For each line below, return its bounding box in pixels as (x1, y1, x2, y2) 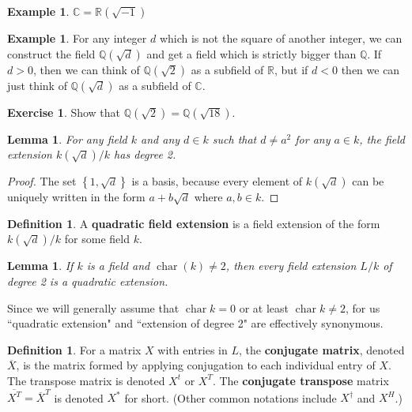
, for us (345, 299, 380, 316)
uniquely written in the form (7, 189, 146, 205)
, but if (274, 61, 308, 77)
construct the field (7, 45, 96, 62)
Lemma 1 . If (7, 257, 74, 274)
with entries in (157, 341, 228, 358)
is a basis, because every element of (131, 173, 303, 189)
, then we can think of (32, 61, 140, 77)
